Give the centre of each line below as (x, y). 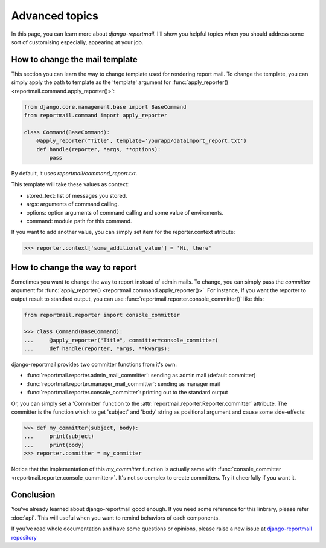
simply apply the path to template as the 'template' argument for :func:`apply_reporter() (120, 82)
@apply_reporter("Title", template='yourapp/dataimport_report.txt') (142, 141)
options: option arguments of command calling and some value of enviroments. (125, 212)
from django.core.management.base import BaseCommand (105, 107)
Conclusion (33, 495)
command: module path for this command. (79, 221)
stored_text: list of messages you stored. (77, 195)
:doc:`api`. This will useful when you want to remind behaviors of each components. (115, 518)
